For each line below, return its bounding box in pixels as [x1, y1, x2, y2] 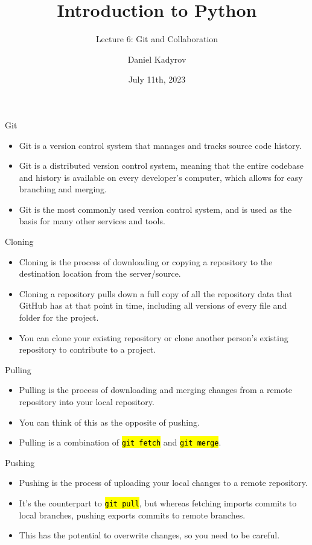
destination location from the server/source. [19, 267, 181, 280]
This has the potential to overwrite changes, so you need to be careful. [19, 529, 280, 541]
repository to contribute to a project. [19, 343, 156, 356]
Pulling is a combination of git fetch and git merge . [19, 436, 221, 449]
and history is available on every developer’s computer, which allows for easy [19, 171, 303, 183]
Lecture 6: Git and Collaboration [95, 33, 218, 45]
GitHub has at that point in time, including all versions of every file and [19, 299, 287, 312]
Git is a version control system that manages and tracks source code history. [19, 139, 302, 151]
